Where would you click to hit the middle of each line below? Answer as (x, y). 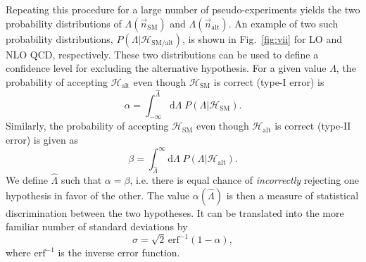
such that (81, 180)
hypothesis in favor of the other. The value (98, 195)
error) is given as (42, 140)
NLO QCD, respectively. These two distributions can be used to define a (162, 54)
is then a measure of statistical (292, 195)
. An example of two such (283, 23)
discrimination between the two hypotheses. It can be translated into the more (175, 212)
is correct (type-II (313, 126)
